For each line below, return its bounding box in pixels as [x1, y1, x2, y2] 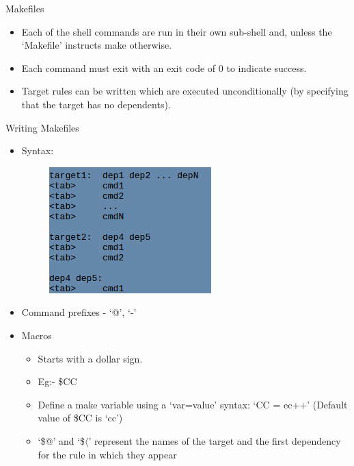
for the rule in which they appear [38, 447, 177, 461]
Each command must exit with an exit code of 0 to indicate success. [21, 60, 307, 75]
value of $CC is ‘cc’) [38, 410, 123, 425]
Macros [21, 328, 52, 342]
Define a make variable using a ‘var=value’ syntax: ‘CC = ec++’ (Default [38, 397, 348, 411]
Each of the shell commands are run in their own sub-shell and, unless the [21, 24, 332, 38]
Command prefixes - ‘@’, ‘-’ [21, 305, 137, 319]
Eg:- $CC [38, 374, 77, 389]
